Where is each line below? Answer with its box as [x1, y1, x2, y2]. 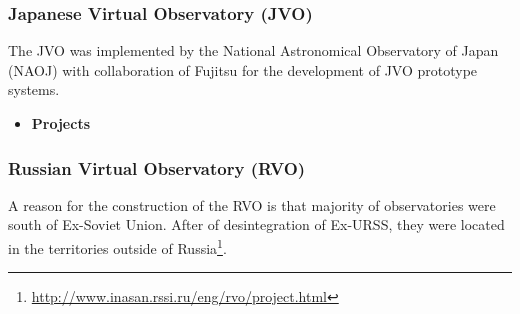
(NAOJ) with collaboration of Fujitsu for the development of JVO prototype [8, 59, 478, 80]
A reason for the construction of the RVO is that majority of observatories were [8, 194, 496, 215]
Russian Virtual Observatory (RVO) [8, 155, 306, 180]
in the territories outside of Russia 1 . [8, 235, 227, 258]
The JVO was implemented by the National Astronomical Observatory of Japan [8, 40, 499, 61]
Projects [31, 113, 90, 133]
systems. [8, 79, 60, 100]
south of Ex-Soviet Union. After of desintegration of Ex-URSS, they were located [8, 214, 505, 235]
